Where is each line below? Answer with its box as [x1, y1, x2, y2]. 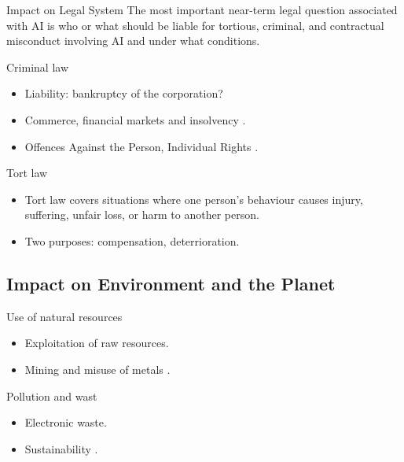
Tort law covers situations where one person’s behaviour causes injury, [24, 190, 363, 207]
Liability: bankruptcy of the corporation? [24, 85, 223, 102]
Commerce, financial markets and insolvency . [24, 111, 246, 128]
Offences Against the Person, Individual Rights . [24, 138, 259, 154]
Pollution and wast [6, 387, 97, 404]
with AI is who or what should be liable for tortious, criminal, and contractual [6, 17, 384, 33]
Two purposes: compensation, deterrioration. [24, 232, 240, 249]
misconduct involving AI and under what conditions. [6, 32, 260, 49]
